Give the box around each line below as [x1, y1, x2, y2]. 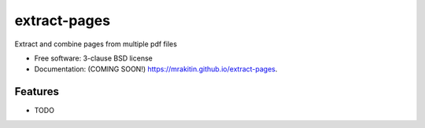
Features [14, 85, 59, 98]
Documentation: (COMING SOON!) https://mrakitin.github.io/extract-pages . [34, 64, 278, 74]
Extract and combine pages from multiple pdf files [14, 39, 177, 49]
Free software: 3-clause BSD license [34, 53, 153, 63]
